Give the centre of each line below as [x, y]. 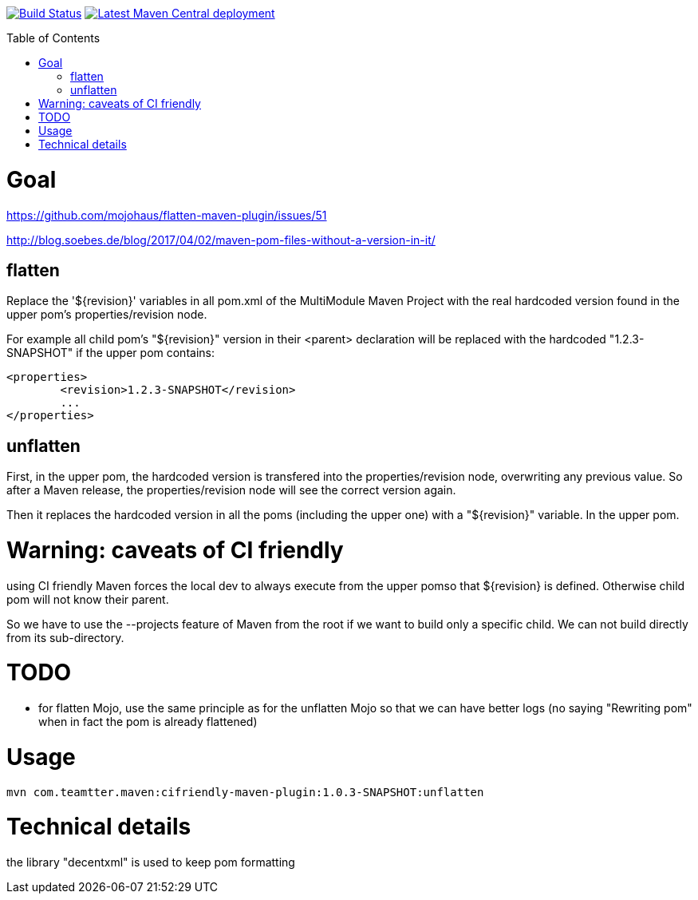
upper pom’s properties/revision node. [107, 315]
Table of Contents [53, 38]
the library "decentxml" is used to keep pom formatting [151, 862]
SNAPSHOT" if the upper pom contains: [110, 353]
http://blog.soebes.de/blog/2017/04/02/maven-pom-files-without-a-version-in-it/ [221, 240]
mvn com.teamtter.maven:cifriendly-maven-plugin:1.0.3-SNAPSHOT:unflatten [245, 792]
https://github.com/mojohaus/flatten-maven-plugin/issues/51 [167, 215]
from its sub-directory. [65, 637]
